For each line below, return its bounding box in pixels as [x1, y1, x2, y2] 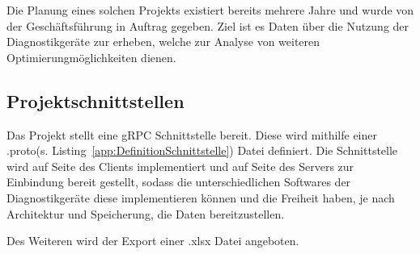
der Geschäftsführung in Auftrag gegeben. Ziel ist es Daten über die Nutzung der [6, 17, 409, 34]
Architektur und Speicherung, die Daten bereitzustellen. [6, 205, 285, 222]
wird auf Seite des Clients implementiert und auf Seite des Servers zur [6, 157, 354, 174]
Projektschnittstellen [6, 88, 185, 113]
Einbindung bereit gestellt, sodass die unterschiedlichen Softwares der [6, 173, 351, 190]
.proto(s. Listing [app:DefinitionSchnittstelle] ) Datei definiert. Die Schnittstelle [6, 142, 398, 159]
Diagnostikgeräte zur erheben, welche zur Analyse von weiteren [6, 33, 320, 50]
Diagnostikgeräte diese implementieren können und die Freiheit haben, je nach [6, 189, 395, 206]
